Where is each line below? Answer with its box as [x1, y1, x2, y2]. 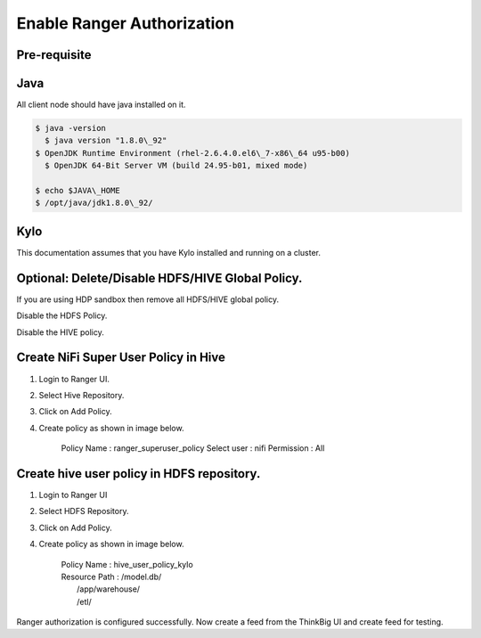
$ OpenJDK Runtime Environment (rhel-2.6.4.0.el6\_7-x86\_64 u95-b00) [35, 148, 351, 158]
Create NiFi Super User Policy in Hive [16, 350, 226, 365]
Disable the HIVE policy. [16, 326, 104, 338]
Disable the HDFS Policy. [16, 310, 108, 321]
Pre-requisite [16, 47, 92, 62]
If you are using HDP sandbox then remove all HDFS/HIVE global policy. [16, 294, 280, 305]
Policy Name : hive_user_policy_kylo [61, 559, 193, 569]
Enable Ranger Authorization [16, 13, 235, 33]
